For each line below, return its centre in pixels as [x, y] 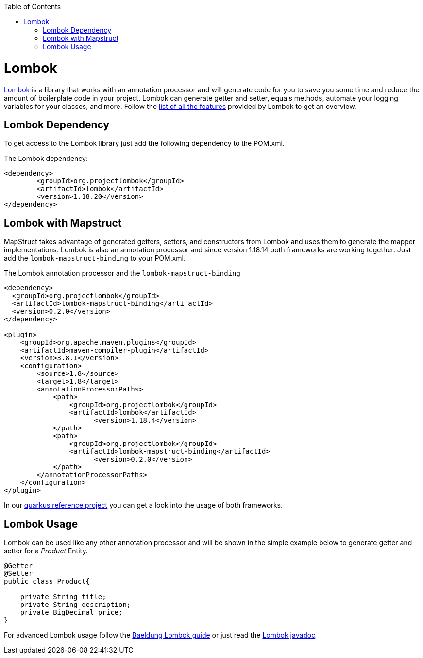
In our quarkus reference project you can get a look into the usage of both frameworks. [143, 505]
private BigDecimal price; [71, 613]
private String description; [76, 605]
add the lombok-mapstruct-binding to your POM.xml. [95, 258]
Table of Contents [33, 7]
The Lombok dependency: [46, 159]
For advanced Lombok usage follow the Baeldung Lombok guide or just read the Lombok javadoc [160, 635]
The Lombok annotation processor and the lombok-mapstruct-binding [122, 273]
